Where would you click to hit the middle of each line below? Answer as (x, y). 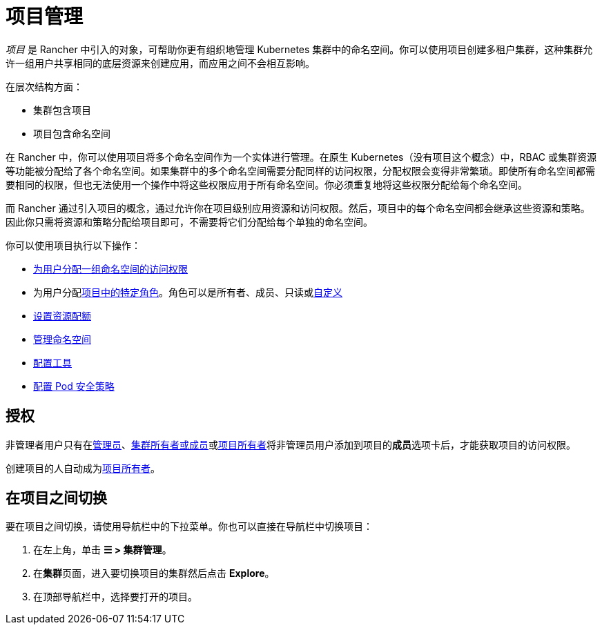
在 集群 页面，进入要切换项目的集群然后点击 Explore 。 (154, 573)
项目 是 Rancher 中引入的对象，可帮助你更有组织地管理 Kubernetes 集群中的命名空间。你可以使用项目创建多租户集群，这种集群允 (299, 49)
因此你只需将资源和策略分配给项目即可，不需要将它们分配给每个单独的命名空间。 (189, 222)
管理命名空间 (62, 339)
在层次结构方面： (44, 86)
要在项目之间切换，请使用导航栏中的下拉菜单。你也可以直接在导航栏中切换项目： (189, 526)
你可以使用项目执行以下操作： (73, 245)
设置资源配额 (62, 315)
